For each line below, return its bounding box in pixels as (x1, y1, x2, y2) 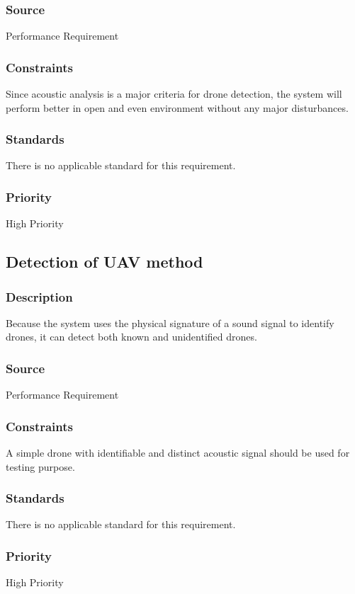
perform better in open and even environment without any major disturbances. (6, 100, 349, 115)
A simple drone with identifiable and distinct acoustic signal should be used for (6, 445, 350, 460)
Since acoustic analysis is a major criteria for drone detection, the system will (6, 86, 342, 101)
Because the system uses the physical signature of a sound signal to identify (6, 315, 334, 330)
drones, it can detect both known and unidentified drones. (6, 329, 257, 344)
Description (6, 287, 73, 305)
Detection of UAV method (6, 251, 203, 273)
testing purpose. (6, 459, 75, 474)
